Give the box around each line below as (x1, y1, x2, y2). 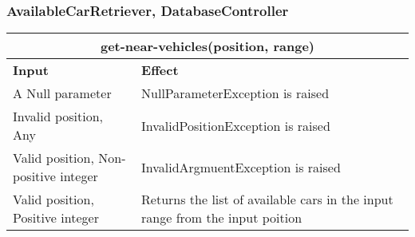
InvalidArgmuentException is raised (141, 157, 341, 176)
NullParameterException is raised (141, 84, 330, 103)
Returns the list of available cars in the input (141, 190, 393, 209)
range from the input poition (141, 208, 302, 227)
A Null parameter (13, 84, 112, 103)
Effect (141, 61, 179, 80)
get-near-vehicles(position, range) (100, 37, 315, 56)
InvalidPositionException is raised (141, 116, 330, 135)
